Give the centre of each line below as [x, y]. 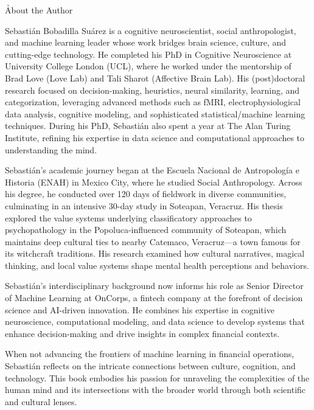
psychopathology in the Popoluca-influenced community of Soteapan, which [146, 230]
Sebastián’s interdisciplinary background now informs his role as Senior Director [154, 286]
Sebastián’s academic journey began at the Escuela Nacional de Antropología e [152, 170]
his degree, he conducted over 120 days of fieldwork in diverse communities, [146, 194]
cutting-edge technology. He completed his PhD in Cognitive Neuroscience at [148, 54]
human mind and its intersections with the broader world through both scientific [155, 390]
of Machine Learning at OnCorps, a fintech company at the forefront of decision [154, 298]
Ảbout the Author [39, 10]
